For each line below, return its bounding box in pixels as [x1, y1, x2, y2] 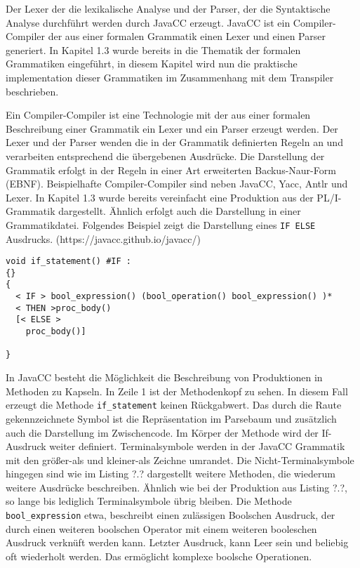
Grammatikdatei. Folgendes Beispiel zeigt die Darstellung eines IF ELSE [6, 217, 316, 232]
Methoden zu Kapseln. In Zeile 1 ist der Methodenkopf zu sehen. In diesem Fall [6, 383, 348, 398]
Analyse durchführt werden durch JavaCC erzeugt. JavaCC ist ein [6, 15, 291, 29]
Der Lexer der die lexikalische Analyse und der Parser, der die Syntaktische [6, 1, 331, 15]
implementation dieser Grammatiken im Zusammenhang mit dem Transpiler [6, 70, 334, 84]
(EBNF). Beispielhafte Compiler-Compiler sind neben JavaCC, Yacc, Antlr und [6, 176, 348, 191]
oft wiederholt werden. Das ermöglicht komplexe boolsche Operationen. [6, 548, 312, 563]
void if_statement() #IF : [6, 256, 131, 267]
